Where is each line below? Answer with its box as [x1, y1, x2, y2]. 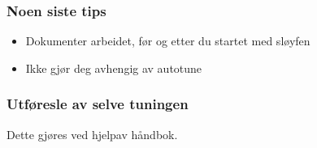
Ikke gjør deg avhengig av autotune [25, 59, 202, 76]
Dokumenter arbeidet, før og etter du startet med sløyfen [25, 32, 310, 49]
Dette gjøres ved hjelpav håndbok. [7, 125, 178, 142]
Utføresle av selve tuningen [7, 94, 189, 114]
